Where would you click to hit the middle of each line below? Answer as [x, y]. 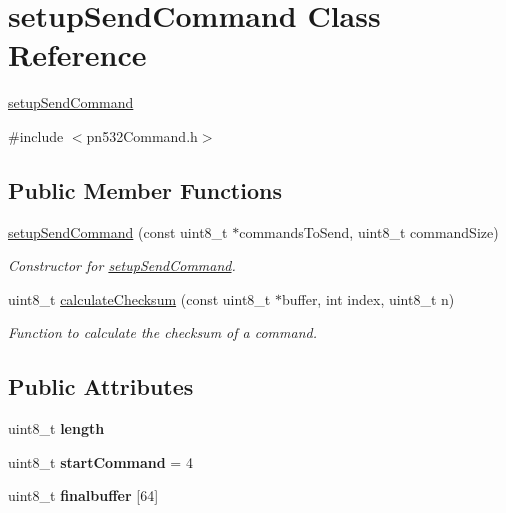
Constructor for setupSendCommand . [122, 265]
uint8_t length [56, 428]
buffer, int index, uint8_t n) [368, 298]
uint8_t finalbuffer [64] [83, 495]
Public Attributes [101, 386]
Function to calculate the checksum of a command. [162, 332]
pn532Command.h [142, 135]
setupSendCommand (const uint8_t [118, 231]
